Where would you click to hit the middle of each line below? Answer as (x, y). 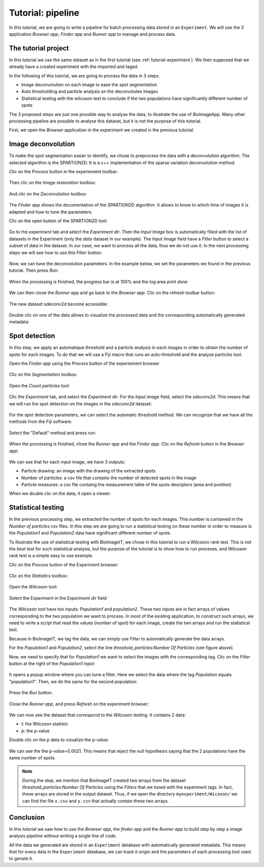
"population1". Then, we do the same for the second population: (73, 681)
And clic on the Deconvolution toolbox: (48, 194)
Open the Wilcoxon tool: (33, 587)
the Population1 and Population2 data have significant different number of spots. (90, 533)
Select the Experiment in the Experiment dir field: (58, 598)
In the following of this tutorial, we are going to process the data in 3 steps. (84, 75)
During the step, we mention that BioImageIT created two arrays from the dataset (104, 780)
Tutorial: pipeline (44, 13)
